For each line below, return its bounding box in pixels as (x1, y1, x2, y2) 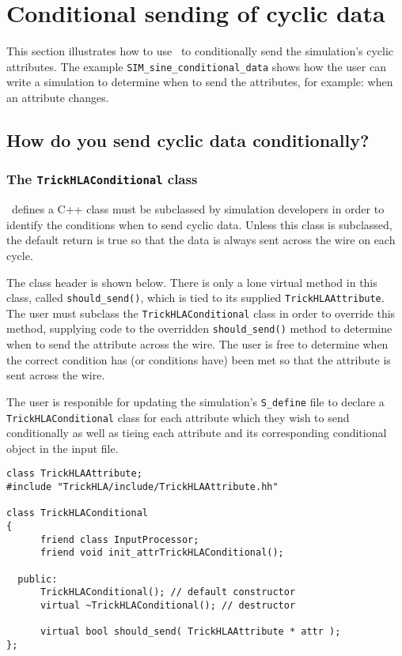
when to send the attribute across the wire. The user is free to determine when (6, 336, 389, 353)
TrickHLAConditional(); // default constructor (40, 586, 296, 598)
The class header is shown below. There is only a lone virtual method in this (6, 273, 377, 290)
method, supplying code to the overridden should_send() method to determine (6, 320, 393, 337)
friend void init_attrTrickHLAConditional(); (40, 547, 284, 559)
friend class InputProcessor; (40, 533, 199, 545)
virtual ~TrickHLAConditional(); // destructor (40, 599, 296, 611)
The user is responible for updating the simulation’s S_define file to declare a (6, 393, 385, 409)
